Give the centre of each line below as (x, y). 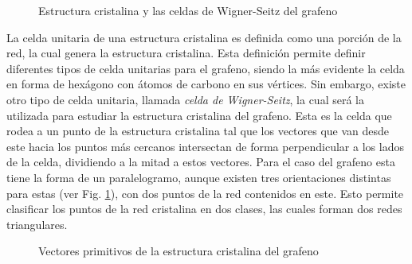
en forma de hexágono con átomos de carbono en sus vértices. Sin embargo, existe (206, 84)
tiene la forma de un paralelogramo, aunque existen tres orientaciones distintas (199, 177)
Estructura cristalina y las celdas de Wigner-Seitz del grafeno (188, 10)
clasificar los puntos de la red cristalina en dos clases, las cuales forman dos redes (204, 209)
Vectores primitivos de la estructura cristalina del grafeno (179, 251)
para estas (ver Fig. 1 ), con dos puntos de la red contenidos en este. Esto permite (205, 193)
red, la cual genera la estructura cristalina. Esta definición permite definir (186, 53)
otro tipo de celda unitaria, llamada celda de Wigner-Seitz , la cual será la (185, 99)
